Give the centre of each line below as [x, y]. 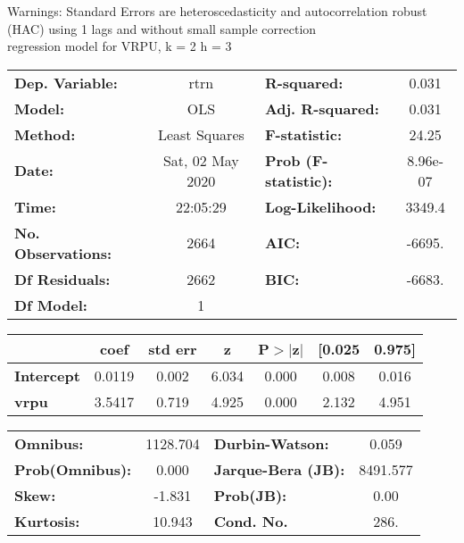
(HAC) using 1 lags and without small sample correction [162, 28]
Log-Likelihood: [320, 206]
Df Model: [51, 305]
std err [173, 348]
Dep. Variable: [66, 82]
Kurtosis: [47, 521]
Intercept [47, 375]
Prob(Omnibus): [73, 469]
